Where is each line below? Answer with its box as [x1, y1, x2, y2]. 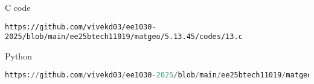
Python [5, 49, 32, 62]
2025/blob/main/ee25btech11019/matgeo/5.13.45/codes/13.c [5, 32, 243, 41]
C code [5, 1, 31, 13]
